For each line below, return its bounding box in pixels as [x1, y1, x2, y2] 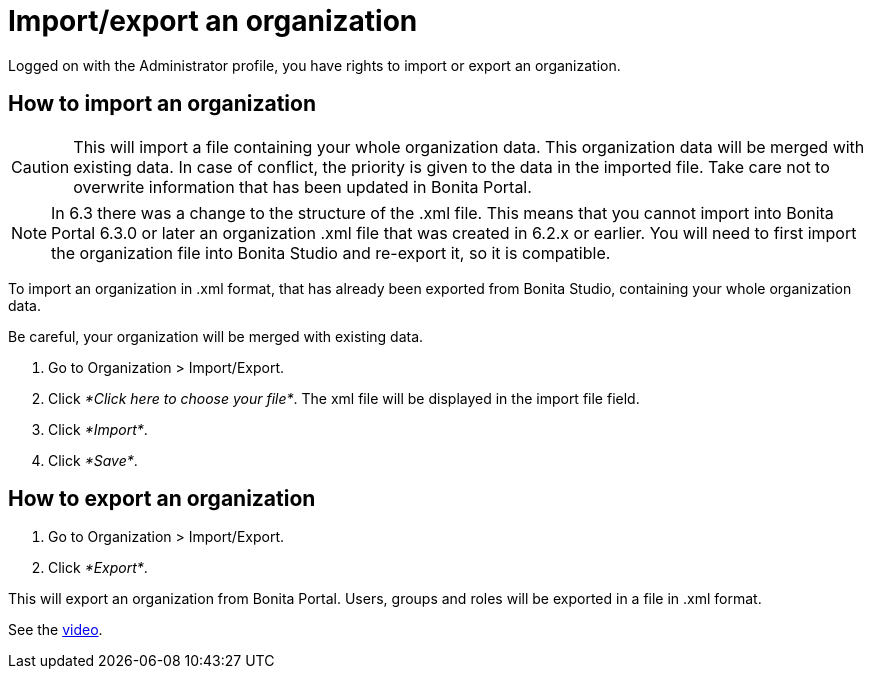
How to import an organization [8, 91, 316, 117]
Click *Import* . [48, 420, 148, 438]
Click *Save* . [48, 451, 138, 469]
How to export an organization [8, 486, 316, 512]
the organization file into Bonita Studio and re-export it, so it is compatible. [51, 242, 611, 263]
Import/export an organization [8, 4, 418, 38]
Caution [11, 156, 70, 177]
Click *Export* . [48, 559, 148, 577]
